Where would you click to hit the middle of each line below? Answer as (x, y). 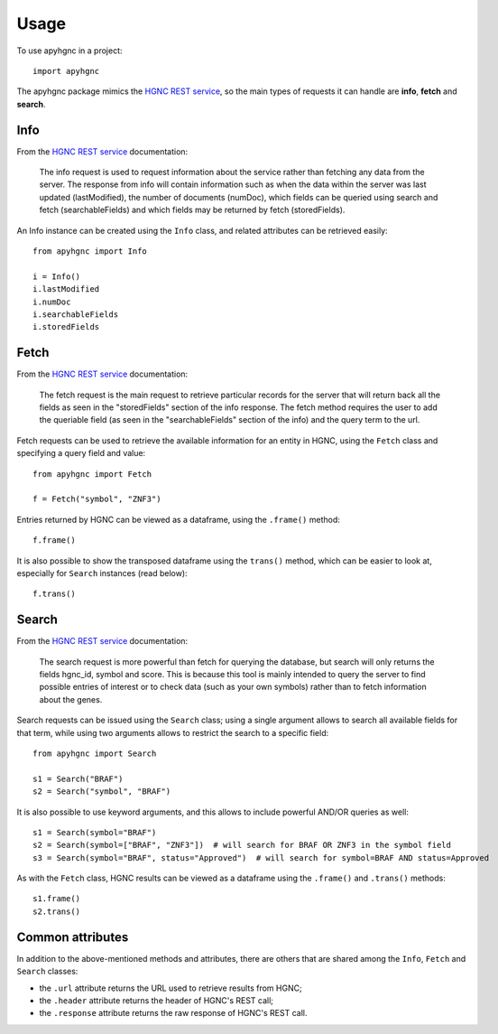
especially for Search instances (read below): (102, 573)
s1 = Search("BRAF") (78, 778)
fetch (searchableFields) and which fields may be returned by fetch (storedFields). (192, 210)
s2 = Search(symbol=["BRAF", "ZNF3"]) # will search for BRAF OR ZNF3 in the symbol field (242, 845)
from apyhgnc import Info (90, 251)
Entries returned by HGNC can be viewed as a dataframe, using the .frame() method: (178, 519)
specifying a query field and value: (81, 453)
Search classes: (47, 972)
